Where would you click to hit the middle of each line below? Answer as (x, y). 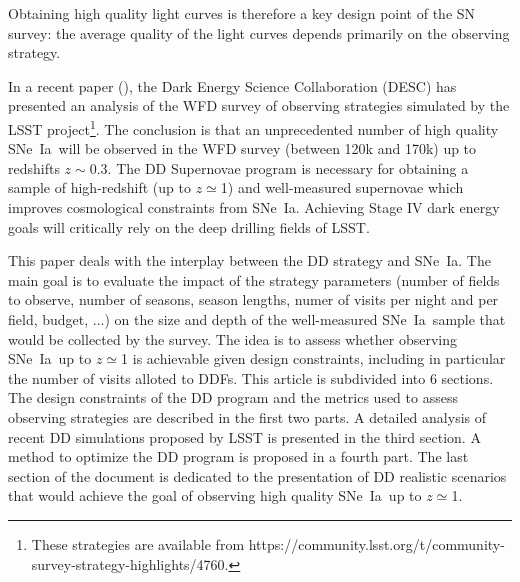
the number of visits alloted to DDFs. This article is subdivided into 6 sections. (251, 377)
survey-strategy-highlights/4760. (130, 563)
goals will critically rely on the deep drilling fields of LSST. (189, 226)
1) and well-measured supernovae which (342, 187)
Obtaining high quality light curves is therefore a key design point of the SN (242, 13)
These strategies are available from (138, 543)
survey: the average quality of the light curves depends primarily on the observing (259, 32)
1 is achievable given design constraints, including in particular (313, 358)
